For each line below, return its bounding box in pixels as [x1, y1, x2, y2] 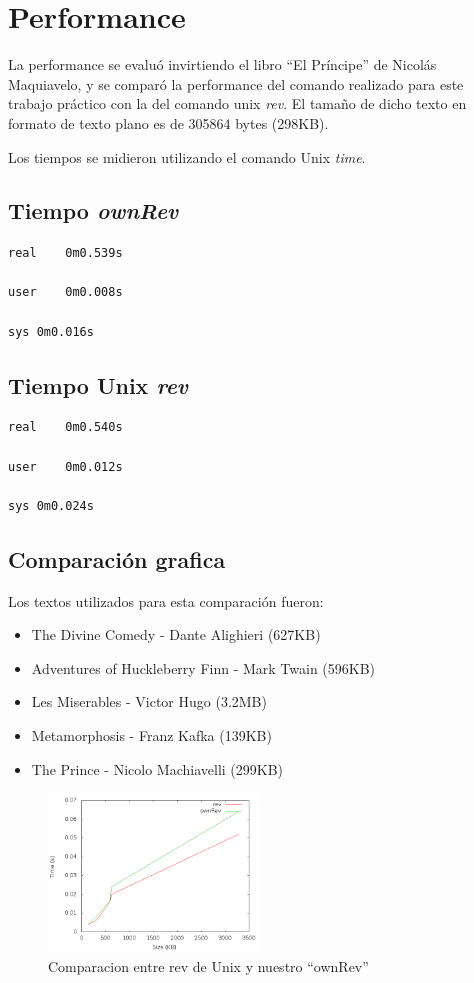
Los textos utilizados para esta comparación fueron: [8, 590, 324, 611]
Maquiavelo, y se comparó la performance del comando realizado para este [8, 73, 464, 94]
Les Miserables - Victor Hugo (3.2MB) [31, 691, 267, 712]
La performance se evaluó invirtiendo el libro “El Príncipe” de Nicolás [8, 54, 437, 75]
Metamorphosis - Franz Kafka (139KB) [31, 725, 272, 746]
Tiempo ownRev [8, 195, 179, 226]
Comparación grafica [8, 543, 226, 574]
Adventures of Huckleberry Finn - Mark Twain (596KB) [31, 657, 376, 678]
